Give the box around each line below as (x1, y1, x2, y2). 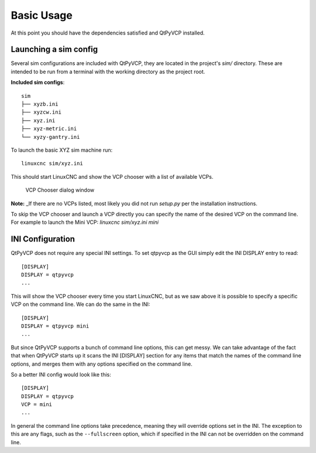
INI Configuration (11, 234, 75, 244)
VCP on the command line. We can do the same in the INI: (11, 301, 150, 308)
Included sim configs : (11, 79, 65, 86)
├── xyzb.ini (21, 101, 59, 108)
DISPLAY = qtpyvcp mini (21, 322, 90, 329)
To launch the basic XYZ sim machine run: (11, 147, 113, 154)
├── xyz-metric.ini (21, 125, 77, 132)
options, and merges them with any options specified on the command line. (11, 360, 193, 367)
